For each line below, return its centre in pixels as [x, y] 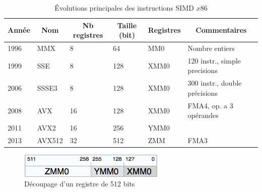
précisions [203, 92]
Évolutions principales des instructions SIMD [124, 8]
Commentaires [221, 30]
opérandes [203, 115]
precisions [203, 70]
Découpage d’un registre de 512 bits [80, 184]
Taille [127, 25]
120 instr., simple [214, 60]
